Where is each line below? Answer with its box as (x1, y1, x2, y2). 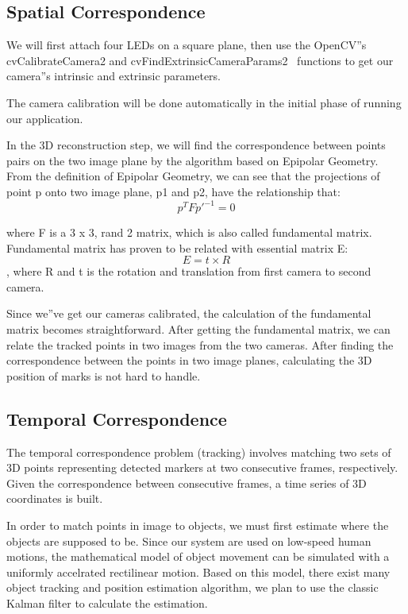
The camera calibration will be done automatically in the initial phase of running (6, 94, 402, 110)
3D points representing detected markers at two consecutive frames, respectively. (6, 459, 398, 476)
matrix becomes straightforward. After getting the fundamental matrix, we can (6, 321, 391, 338)
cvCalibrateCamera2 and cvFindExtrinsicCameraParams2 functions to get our (6, 52, 394, 68)
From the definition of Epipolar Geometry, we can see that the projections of (6, 168, 380, 184)
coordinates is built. (6, 490, 103, 507)
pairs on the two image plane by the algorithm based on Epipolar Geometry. (6, 152, 379, 168)
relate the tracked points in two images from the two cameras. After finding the (6, 336, 394, 353)
